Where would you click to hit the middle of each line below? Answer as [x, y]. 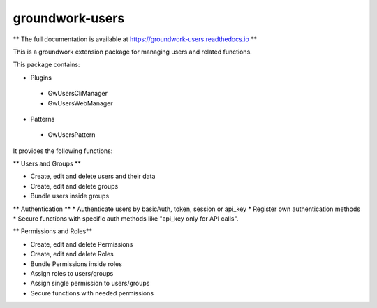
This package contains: [46, 65]
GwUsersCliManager [78, 94]
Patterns [43, 119]
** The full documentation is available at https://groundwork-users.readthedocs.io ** [135, 39]
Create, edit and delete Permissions [82, 244]
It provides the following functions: [63, 151]
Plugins [41, 78]
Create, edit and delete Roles [72, 254]
